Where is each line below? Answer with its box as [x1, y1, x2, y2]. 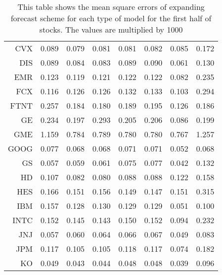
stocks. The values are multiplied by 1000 [39, 24, 183, 35]
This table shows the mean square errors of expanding [17, 1, 205, 12]
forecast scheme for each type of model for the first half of [10, 12, 212, 24]
